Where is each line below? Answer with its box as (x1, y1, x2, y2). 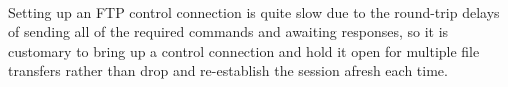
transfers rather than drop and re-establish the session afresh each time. (8, 60, 448, 81)
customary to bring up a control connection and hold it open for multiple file (8, 40, 480, 61)
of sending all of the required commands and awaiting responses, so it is (8, 21, 449, 42)
